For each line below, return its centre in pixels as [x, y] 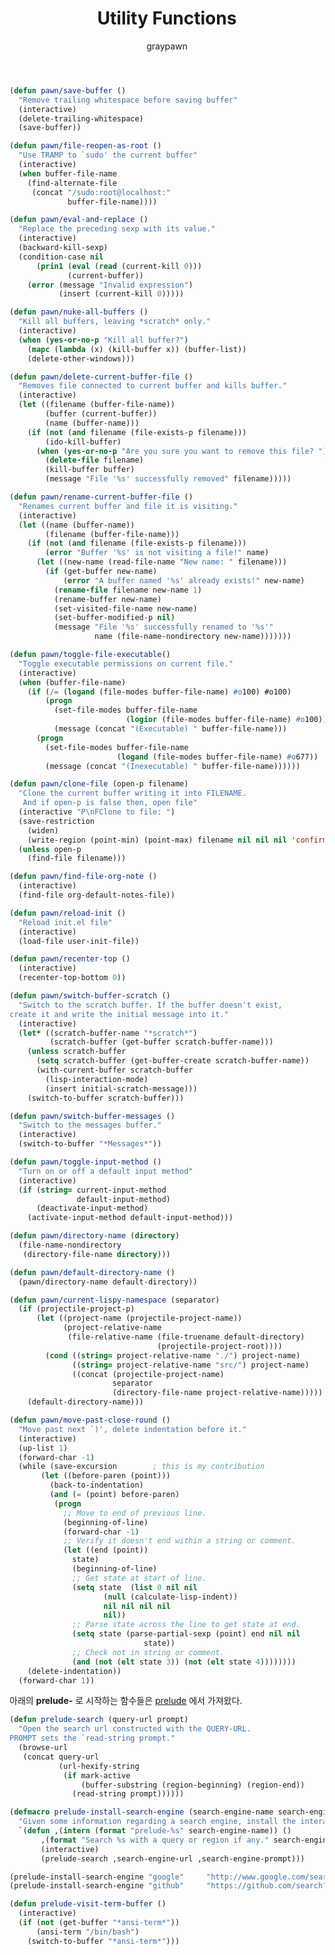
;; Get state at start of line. [139, 1578]
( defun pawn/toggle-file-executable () [90, 655]
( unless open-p [50, 849]
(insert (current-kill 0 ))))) [121, 294]
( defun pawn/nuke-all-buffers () [79, 312]
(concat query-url [61, 1757]
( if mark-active [96, 1775]
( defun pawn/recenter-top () [70, 959]
